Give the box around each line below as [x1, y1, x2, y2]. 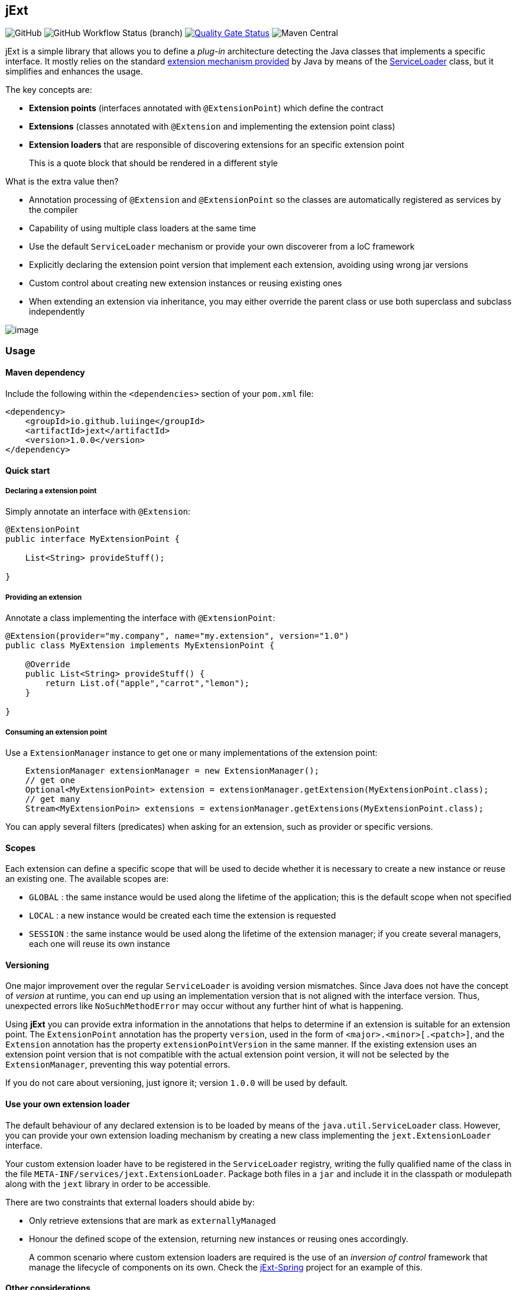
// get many [25, 794, 80, 804]
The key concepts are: [5, 85, 92, 95]
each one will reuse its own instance [29, 939, 170, 949]
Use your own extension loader [5, 1099, 130, 1110]
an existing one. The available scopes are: [5, 874, 169, 884]
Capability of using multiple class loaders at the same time [29, 223, 257, 234]
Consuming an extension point [5, 728, 108, 736]
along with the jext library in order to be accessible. [5, 1178, 211, 1189]
